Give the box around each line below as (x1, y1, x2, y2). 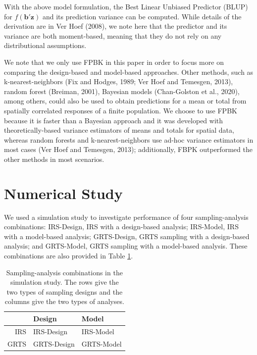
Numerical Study (4, 183, 123, 203)
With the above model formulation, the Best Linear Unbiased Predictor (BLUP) (4, 1, 248, 11)
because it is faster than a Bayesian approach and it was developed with (4, 115, 223, 125)
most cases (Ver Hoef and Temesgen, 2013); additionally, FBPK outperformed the (4, 144, 253, 154)
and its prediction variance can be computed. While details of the (42, 11, 242, 21)
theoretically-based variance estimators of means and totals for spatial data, (4, 125, 234, 135)
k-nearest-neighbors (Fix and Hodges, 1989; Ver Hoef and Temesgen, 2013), (4, 76, 233, 87)
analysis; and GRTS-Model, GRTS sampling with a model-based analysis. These (4, 241, 248, 251)
